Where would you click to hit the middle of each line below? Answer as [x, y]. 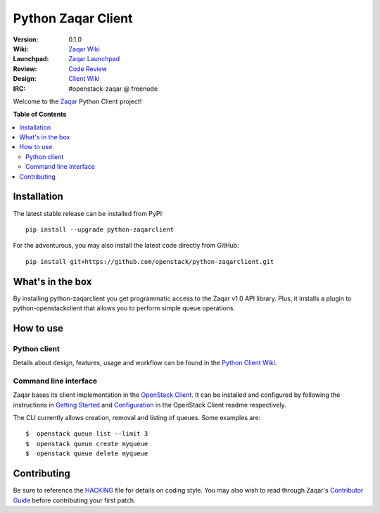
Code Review [88, 69]
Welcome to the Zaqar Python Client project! [77, 101]
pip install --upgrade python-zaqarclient [100, 229]
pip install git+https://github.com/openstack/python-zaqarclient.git [150, 261]
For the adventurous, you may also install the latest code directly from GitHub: [126, 246]
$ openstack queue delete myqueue [87, 454]
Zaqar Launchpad [94, 59]
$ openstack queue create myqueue [87, 444]
